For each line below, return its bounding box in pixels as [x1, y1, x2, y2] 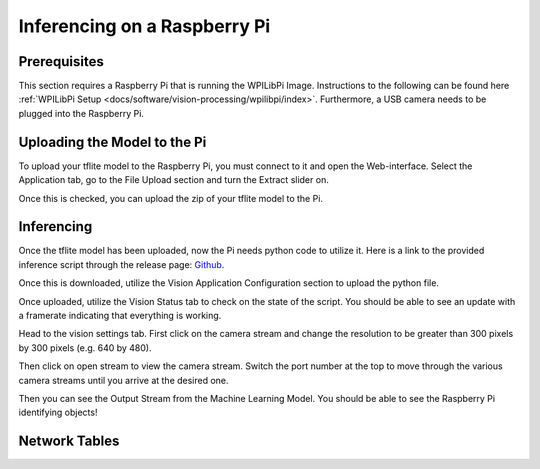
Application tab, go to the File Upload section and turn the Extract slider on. [18, 174, 329, 186]
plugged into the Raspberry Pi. [18, 107, 145, 119]
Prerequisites [18, 53, 104, 70]
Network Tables [18, 433, 120, 450]
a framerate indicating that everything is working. [18, 310, 222, 321]
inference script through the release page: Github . [18, 258, 225, 270]
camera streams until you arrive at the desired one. [18, 374, 229, 386]
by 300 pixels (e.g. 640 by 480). [18, 341, 152, 354]
